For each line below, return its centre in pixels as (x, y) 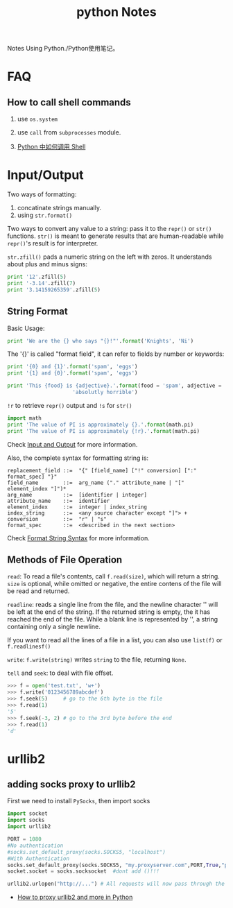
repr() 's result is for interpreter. (53, 243)
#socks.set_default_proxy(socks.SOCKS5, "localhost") (87, 852)
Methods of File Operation (65, 559)
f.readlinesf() (29, 647)
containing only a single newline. (54, 627)
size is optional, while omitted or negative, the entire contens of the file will (114, 584)
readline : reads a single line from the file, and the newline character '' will (113, 605)
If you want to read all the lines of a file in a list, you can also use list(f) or (115, 640)
